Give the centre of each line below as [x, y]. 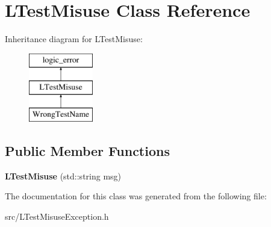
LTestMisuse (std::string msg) [63, 176]
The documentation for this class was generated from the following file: [136, 196]
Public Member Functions [87, 151]
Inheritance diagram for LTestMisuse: [74, 39]
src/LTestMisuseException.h [57, 216]
